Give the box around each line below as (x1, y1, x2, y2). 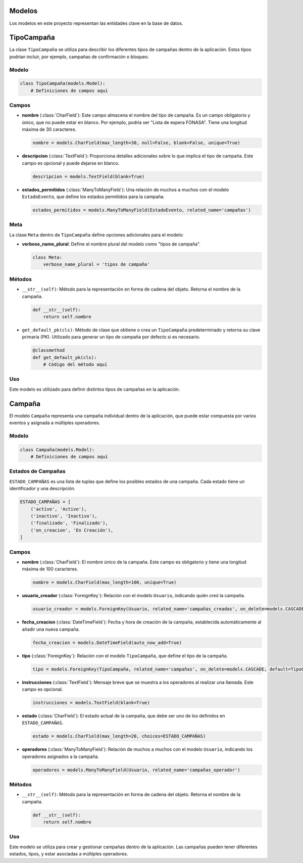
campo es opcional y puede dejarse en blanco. (22, 160, 120, 166)
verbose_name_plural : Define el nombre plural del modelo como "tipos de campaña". (22, 241, 201, 247)
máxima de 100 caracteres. (22, 566, 78, 572)
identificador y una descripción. (9, 486, 76, 492)
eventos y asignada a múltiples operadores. (9, 420, 100, 426)
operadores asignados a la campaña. (22, 753, 99, 759)
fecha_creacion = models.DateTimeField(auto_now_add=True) (32, 640, 182, 645)
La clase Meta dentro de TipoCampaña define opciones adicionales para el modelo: (9, 231, 184, 237)
